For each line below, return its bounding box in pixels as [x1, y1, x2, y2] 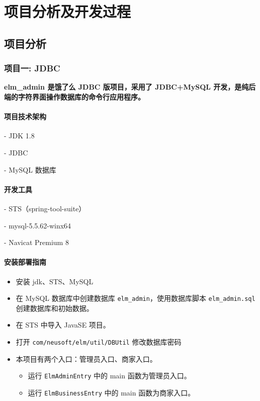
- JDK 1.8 [4, 130, 35, 141]
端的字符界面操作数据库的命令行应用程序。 [4, 91, 145, 102]
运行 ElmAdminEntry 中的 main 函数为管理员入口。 [28, 370, 191, 381]
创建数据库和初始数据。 [16, 302, 94, 313]
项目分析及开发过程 [4, 1, 131, 22]
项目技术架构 [4, 111, 46, 122]
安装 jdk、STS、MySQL [16, 276, 94, 286]
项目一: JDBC [4, 62, 60, 74]
